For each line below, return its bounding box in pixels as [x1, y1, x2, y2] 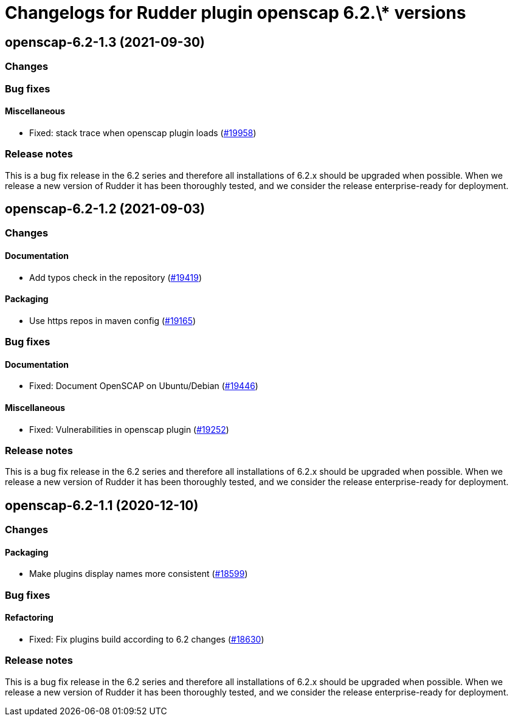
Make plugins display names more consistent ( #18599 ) [29, 568, 248, 579]
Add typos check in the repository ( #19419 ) [29, 272, 202, 283]
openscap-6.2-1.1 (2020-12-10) [5, 497, 199, 513]
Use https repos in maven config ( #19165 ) [29, 315, 196, 326]
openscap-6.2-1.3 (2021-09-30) [5, 34, 205, 50]
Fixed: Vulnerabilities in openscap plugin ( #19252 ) [29, 424, 229, 435]
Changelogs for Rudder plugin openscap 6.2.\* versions [5, 2, 466, 23]
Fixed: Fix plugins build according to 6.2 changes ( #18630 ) [29, 634, 264, 645]
